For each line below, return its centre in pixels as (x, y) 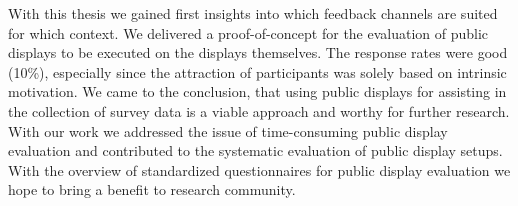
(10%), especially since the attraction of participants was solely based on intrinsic (257, 71)
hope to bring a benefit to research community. (152, 189)
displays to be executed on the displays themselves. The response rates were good (258, 52)
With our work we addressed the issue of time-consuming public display (228, 130)
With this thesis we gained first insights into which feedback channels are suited (253, 13)
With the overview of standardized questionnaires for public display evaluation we (259, 169)
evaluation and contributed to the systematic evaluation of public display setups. (255, 150)
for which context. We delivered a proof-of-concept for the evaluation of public (248, 32)
